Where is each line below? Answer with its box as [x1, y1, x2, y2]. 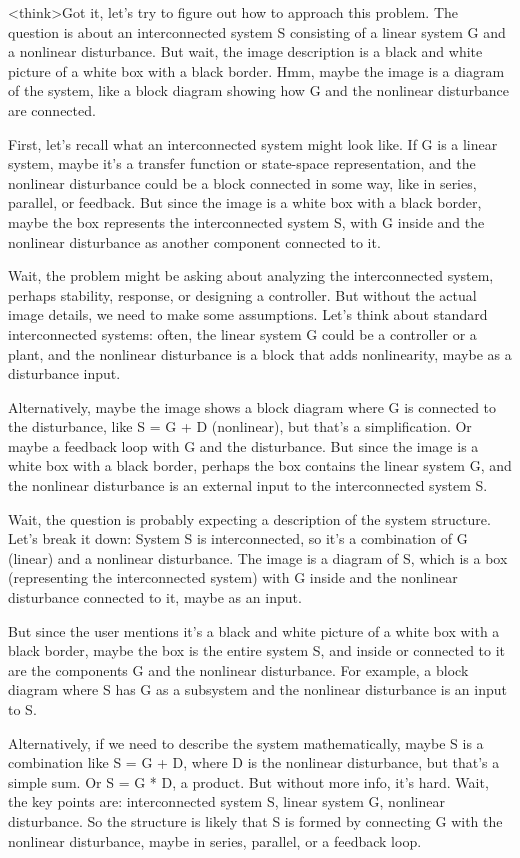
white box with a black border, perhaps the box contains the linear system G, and [8, 455, 512, 476]
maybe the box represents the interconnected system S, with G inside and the [8, 211, 485, 232]
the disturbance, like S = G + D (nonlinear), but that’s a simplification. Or [8, 416, 472, 437]
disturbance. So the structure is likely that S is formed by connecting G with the [8, 810, 503, 831]
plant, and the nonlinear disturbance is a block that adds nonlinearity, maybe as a [8, 343, 512, 364]
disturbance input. [8, 363, 121, 384]
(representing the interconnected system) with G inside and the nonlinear [8, 567, 458, 588]
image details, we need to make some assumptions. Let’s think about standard [8, 304, 488, 325]
